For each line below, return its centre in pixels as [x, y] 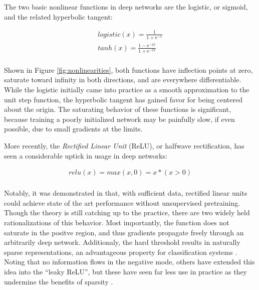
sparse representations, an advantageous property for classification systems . [121, 252]
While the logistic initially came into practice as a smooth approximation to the [127, 90]
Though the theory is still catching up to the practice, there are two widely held [127, 212]
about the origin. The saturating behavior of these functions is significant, [117, 109]
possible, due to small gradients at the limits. [73, 129]
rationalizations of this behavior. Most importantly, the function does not [117, 223]
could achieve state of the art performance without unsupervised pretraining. [122, 202]
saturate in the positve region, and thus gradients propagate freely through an [124, 232]
